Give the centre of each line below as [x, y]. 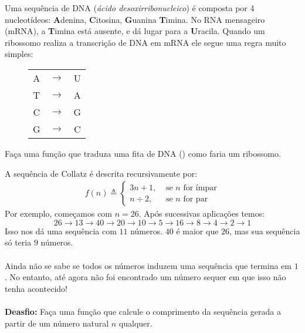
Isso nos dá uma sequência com [61, 231]
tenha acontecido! [36, 288]
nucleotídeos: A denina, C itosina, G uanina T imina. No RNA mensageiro [135, 19]
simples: [19, 54]
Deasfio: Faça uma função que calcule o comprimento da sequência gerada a [143, 311]
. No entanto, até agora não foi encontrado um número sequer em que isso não [145, 277]
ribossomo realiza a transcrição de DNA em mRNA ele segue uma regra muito [145, 42]
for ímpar [200, 188]
